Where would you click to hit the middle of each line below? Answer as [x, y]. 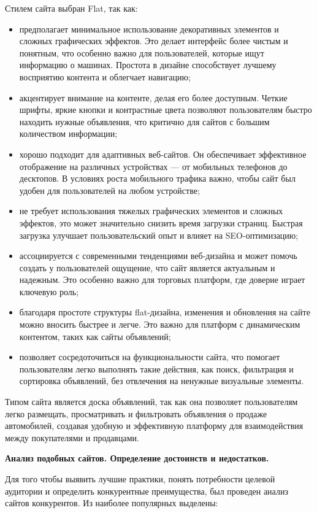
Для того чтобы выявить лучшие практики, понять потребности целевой [140, 479]
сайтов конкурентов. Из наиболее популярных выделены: [112, 503]
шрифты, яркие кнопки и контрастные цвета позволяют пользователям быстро [166, 110]
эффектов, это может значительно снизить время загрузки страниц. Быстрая [161, 222]
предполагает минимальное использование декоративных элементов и [149, 29]
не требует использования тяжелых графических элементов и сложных [151, 211]
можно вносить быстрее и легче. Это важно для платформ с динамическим [160, 324]
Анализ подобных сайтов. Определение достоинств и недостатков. [137, 458]
